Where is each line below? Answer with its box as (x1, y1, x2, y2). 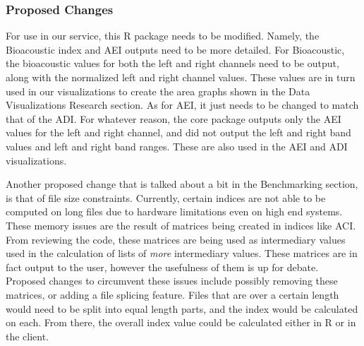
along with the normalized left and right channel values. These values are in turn (6, 70, 356, 84)
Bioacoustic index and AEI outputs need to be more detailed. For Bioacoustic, (6, 42, 345, 56)
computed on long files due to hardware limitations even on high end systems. (6, 204, 343, 219)
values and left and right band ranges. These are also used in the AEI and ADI (6, 138, 348, 153)
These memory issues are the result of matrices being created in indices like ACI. (6, 217, 356, 232)
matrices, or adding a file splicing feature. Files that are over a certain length (6, 287, 339, 302)
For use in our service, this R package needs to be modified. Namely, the (6, 28, 320, 43)
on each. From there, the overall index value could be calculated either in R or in (6, 315, 356, 330)
